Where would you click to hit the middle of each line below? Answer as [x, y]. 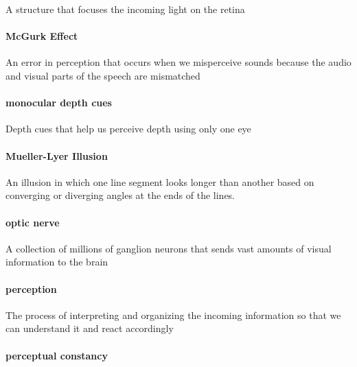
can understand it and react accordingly [90, 328]
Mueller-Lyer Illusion [57, 155]
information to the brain [57, 262]
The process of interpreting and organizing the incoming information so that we [173, 315]
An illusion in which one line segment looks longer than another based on [160, 181]
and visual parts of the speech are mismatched [103, 75]
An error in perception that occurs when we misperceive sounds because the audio [178, 62]
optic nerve [33, 222]
